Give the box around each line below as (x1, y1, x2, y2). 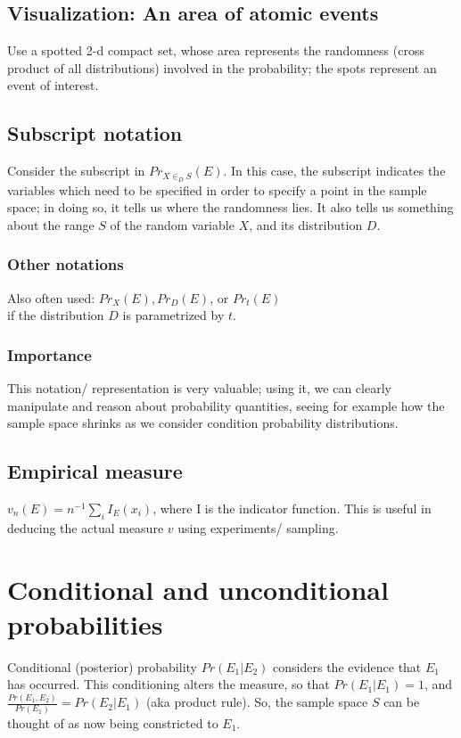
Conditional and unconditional (7, 570, 389, 607)
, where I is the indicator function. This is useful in (152, 498, 432, 517)
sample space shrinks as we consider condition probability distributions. (7, 414, 399, 432)
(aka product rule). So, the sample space (145, 693, 368, 711)
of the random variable (110, 215, 235, 234)
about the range (7, 215, 95, 234)
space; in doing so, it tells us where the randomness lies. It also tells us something (7, 198, 454, 217)
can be (383, 693, 420, 711)
